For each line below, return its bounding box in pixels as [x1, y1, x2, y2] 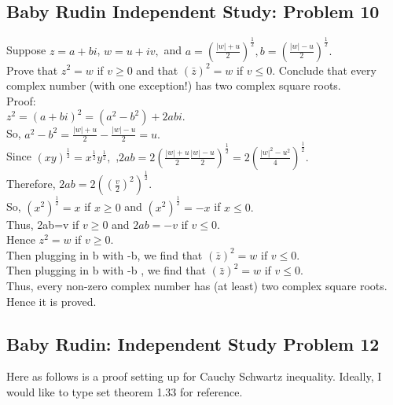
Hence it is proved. [6, 293, 97, 309]
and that [136, 61, 178, 78]
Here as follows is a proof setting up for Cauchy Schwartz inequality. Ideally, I [6, 368, 382, 385]
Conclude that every [278, 61, 376, 78]
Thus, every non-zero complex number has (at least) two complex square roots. [6, 277, 387, 293]
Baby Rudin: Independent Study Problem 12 [6, 331, 380, 355]
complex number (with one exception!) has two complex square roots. [6, 77, 341, 94]
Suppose [6, 42, 46, 58]
